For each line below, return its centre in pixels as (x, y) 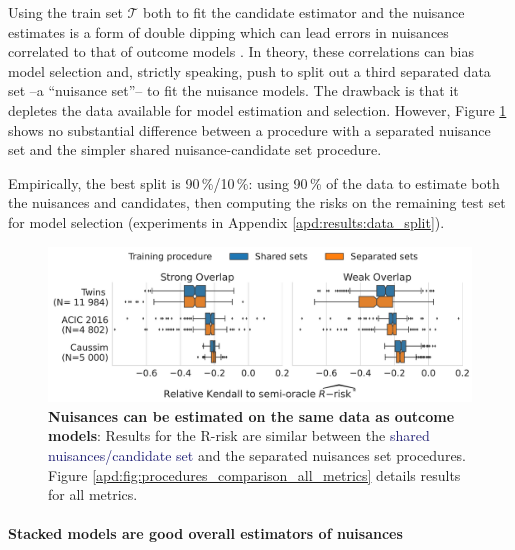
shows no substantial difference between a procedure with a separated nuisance (249, 129)
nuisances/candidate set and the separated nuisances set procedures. (257, 455)
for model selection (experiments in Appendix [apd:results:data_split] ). (226, 221)
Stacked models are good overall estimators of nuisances (205, 533)
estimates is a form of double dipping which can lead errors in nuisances (228, 31)
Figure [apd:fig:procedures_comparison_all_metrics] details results (254, 474)
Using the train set (65, 12)
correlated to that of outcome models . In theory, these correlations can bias (241, 51)
